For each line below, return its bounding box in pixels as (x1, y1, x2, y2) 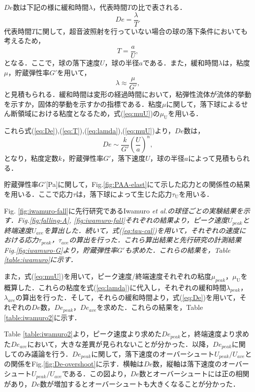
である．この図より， (62, 368, 130, 379)
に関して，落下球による (166, 98, 241, 109)
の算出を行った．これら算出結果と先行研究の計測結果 (69, 235, 242, 245)
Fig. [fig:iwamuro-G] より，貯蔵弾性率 (4, 244, 118, 255)
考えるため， (4, 35, 45, 46)
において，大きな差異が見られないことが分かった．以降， (27, 338, 213, 349)
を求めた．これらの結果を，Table (96, 302, 203, 312)
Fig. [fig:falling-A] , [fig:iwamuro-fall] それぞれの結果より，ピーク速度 (17, 215, 228, 225)
